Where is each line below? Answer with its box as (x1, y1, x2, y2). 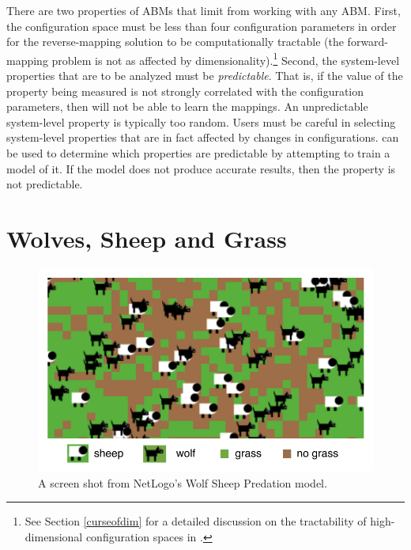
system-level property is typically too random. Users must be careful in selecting (6, 113, 396, 130)
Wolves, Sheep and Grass (6, 222, 287, 254)
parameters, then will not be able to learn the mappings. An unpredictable (6, 98, 368, 115)
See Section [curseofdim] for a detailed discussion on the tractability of (25, 513, 367, 529)
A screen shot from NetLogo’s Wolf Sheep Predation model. (38, 474, 327, 491)
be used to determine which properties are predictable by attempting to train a (6, 145, 390, 161)
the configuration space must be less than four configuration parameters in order (6, 17, 397, 34)
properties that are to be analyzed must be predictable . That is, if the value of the (6, 67, 403, 84)
